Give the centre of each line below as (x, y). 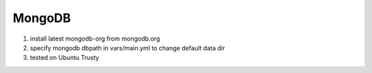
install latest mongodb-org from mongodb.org (95, 39)
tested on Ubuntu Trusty (64, 58)
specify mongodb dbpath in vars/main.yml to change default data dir (127, 48)
